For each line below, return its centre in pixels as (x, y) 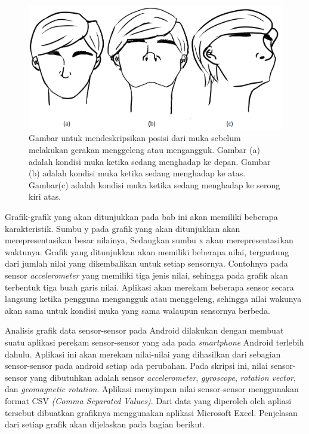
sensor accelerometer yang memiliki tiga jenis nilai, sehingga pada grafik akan (146, 275)
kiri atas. (45, 196)
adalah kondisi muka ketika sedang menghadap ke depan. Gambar (150, 161)
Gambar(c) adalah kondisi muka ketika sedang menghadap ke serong (154, 184)
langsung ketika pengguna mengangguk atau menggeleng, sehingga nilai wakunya (153, 299)
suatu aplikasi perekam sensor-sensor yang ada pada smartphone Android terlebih (154, 342)
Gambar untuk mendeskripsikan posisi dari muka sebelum (135, 138)
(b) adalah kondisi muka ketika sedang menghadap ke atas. (137, 173)
